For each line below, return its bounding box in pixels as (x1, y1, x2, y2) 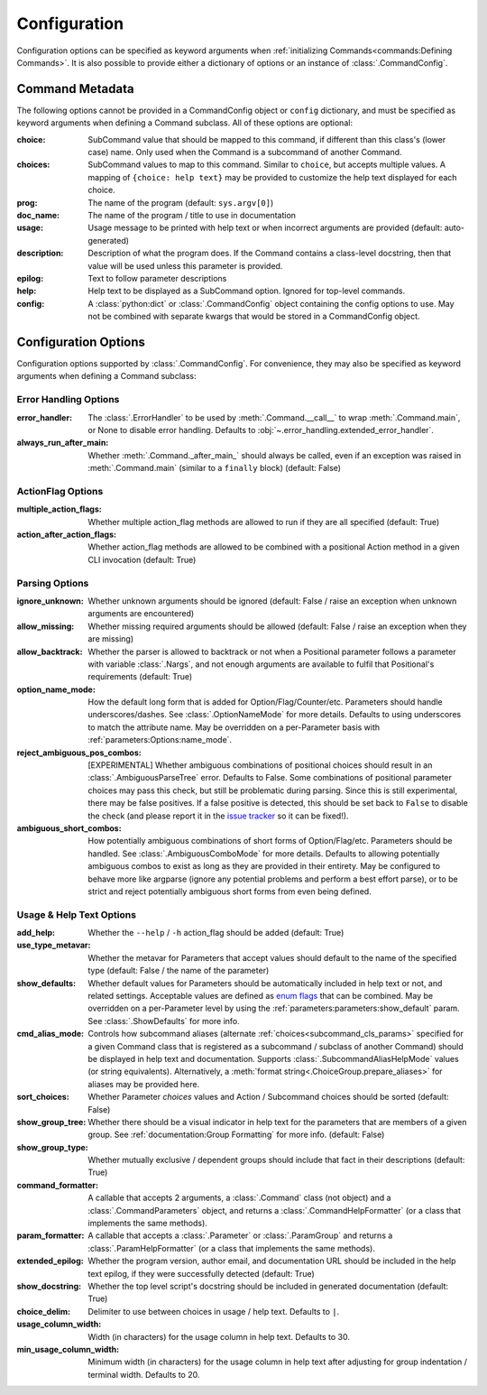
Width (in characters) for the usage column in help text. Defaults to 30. (87, 1331, 351, 1342)
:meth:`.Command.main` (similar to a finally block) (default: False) (87, 463, 342, 474)
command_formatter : (16, 1179, 99, 1190)
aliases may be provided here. (87, 1078, 200, 1089)
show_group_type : (16, 1141, 89, 1152)
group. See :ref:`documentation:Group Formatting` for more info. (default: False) (87, 1129, 385, 1141)
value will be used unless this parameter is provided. (87, 260, 283, 271)
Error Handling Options (16, 393, 120, 406)
